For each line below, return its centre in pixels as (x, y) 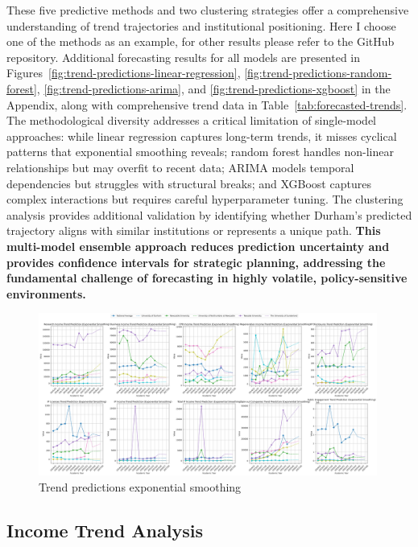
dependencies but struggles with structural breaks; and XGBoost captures (189, 183)
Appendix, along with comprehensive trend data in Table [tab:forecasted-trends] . (207, 104)
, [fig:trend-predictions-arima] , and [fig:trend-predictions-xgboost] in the (213, 88)
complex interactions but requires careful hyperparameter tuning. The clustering (205, 199)
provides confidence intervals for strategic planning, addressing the (196, 262)
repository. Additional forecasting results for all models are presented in (184, 57)
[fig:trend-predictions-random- (318, 73)
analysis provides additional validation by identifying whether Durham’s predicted (209, 214)
